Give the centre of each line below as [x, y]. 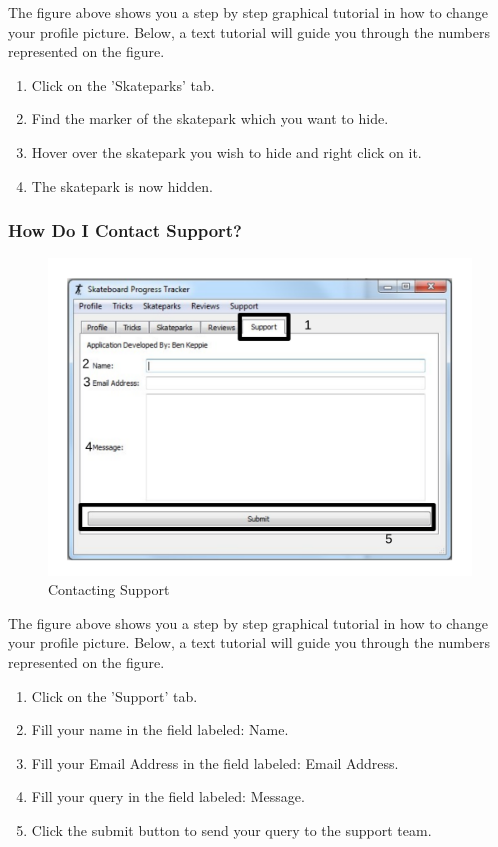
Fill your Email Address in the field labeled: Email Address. [215, 762]
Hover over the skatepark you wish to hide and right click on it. [226, 151]
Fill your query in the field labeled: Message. [168, 796]
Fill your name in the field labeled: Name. [160, 729]
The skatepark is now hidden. [122, 185]
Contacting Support [109, 589]
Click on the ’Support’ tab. [114, 695]
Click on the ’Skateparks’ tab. [123, 84]
